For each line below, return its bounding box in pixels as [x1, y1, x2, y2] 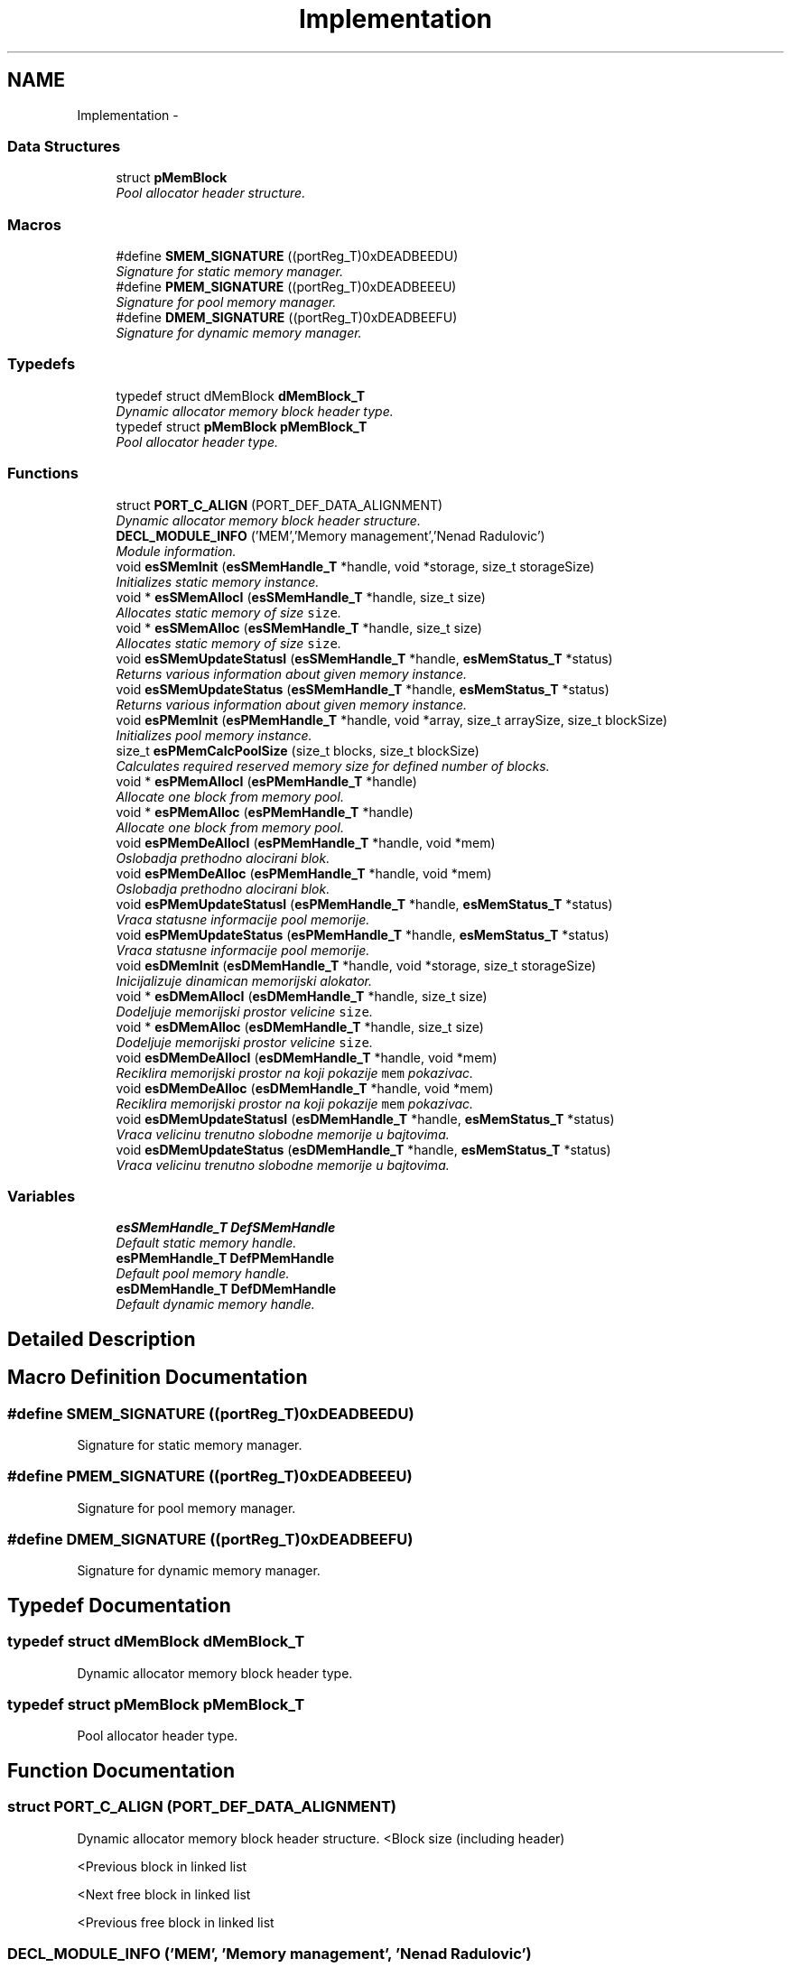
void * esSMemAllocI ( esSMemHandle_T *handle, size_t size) [116, 589, 486, 605]
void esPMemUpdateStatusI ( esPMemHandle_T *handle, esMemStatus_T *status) [116, 896, 613, 912]
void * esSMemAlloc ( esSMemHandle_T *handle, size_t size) [116, 619, 482, 636]
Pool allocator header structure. [116, 185, 306, 201]
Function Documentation [7, 1759, 235, 1782]
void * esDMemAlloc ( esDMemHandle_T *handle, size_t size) [116, 1018, 484, 1035]
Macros [7, 215, 61, 234]
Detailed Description [7, 1327, 196, 1351]
